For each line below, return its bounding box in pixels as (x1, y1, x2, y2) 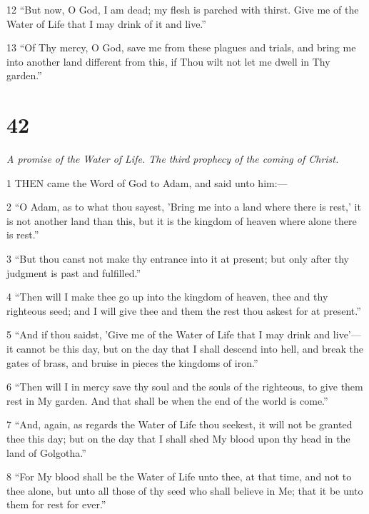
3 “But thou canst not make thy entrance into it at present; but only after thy (6, 251, 349, 266)
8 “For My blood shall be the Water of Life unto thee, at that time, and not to (6, 469, 352, 484)
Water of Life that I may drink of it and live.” (6, 16, 206, 31)
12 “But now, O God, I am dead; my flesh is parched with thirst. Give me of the (6, 2, 359, 16)
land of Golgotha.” (6, 445, 86, 460)
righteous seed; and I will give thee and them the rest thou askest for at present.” (6, 303, 361, 318)
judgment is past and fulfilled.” (6, 265, 141, 280)
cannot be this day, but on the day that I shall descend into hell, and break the (16, 341, 364, 356)
